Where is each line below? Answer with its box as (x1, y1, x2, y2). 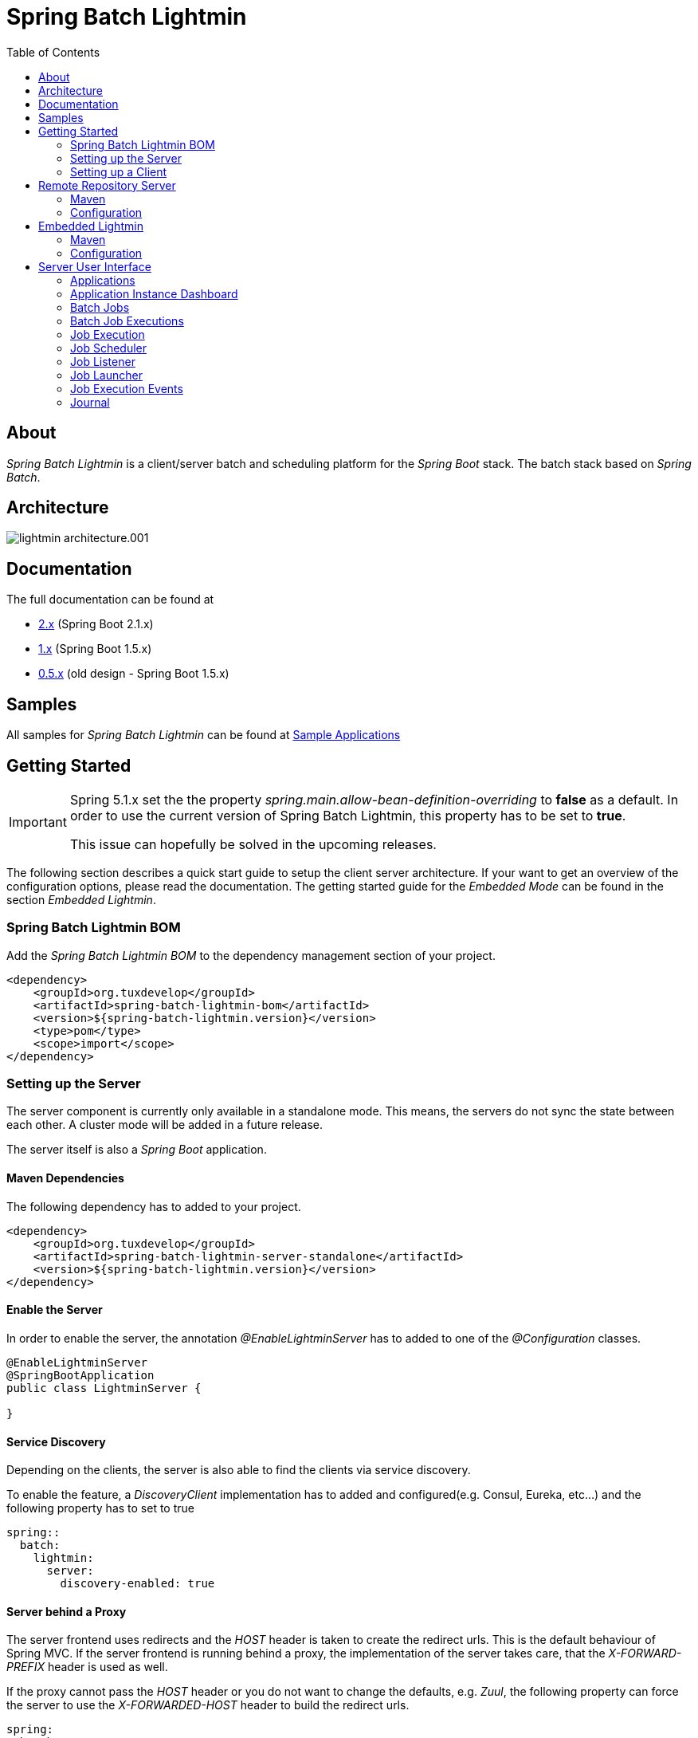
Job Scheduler (70, 340, 147, 355)
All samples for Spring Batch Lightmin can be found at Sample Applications (6, 728, 401, 742)
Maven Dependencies (6, 1171, 124, 1186)
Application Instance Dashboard (70, 286, 238, 301)
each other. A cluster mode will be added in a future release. (6, 1118, 324, 1132)
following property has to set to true (6, 1501, 194, 1516)
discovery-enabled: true (60, 1577, 215, 1591)
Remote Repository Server (38, 178, 176, 192)
